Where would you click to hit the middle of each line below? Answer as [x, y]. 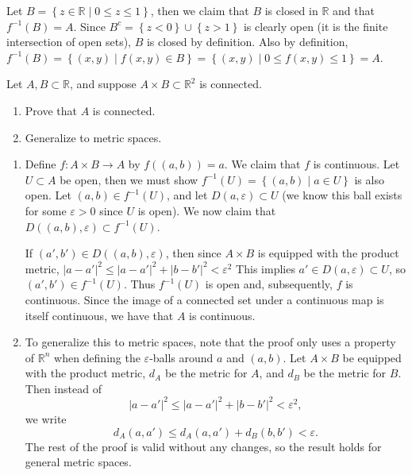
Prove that [51, 110]
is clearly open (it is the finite [316, 26]
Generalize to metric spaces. [93, 137]
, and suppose [103, 84]
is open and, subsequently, [269, 284]
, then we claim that [200, 10]
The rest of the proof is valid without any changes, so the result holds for [203, 446]
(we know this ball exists [342, 195]
